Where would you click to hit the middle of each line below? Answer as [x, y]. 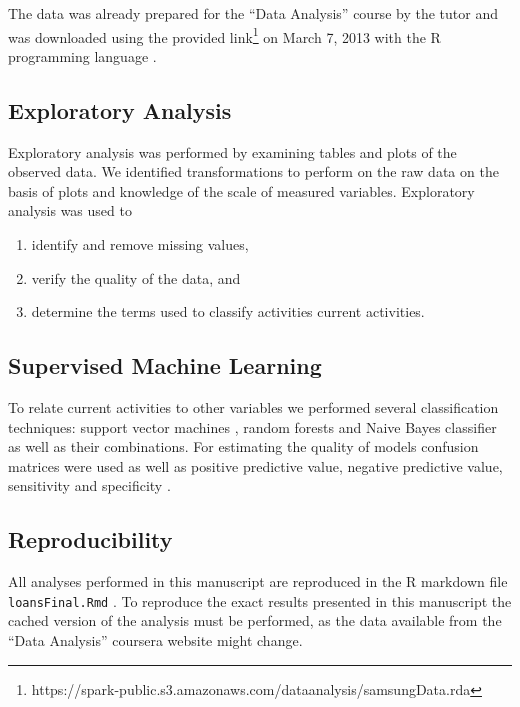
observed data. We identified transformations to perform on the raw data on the [253, 171]
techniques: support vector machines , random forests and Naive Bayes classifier [252, 426]
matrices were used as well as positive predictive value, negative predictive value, [255, 465]
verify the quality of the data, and [136, 277]
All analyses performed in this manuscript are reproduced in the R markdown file [258, 581]
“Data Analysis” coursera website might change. [155, 640]
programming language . [82, 55]
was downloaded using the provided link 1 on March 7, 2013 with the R [224, 35]
